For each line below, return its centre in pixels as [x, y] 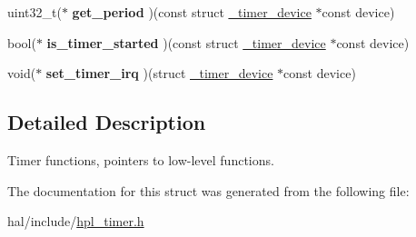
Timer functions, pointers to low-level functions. [141, 159]
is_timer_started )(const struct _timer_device [186, 42]
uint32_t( [35, 12]
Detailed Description [107, 122]
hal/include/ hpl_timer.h [76, 221]
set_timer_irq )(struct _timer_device [159, 73]
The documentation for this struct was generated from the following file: [208, 190]
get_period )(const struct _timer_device [192, 12]
